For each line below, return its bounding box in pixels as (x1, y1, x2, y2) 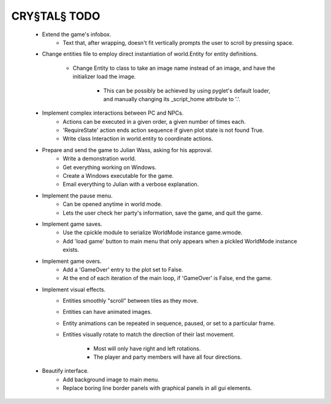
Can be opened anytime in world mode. (63, 200, 162, 208)
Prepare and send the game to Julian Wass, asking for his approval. (42, 146, 213, 153)
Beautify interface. (42, 367, 89, 375)
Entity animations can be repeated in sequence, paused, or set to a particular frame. (63, 319, 276, 327)
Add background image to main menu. (63, 376, 159, 383)
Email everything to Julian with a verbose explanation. (63, 181, 199, 188)
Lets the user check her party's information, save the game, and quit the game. (63, 209, 263, 216)
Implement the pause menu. (42, 192, 113, 199)
